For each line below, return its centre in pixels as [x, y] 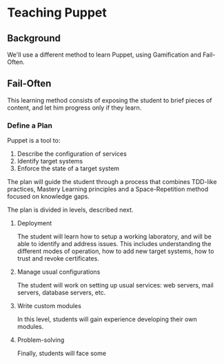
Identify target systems [50, 161]
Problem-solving [41, 340]
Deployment [34, 223]
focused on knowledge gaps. [48, 196]
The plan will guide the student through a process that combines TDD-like [112, 182]
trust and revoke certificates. [58, 259]
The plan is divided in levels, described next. [70, 210]
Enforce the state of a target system [68, 169]
